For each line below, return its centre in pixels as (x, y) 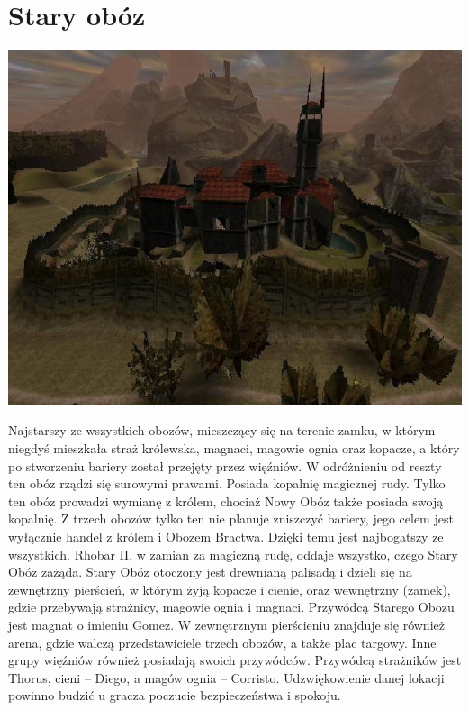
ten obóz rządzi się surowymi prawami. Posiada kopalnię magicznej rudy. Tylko (227, 483)
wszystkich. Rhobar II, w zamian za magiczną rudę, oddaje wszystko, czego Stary (233, 554)
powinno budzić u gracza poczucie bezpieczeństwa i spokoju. (175, 695)
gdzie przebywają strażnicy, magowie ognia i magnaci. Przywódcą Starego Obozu (231, 607)
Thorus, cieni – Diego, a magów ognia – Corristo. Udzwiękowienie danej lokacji (226, 677)
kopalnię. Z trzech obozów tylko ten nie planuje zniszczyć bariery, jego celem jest (231, 519)
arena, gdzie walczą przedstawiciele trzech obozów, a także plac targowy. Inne (222, 642)
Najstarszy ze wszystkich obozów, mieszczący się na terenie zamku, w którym (222, 430)
